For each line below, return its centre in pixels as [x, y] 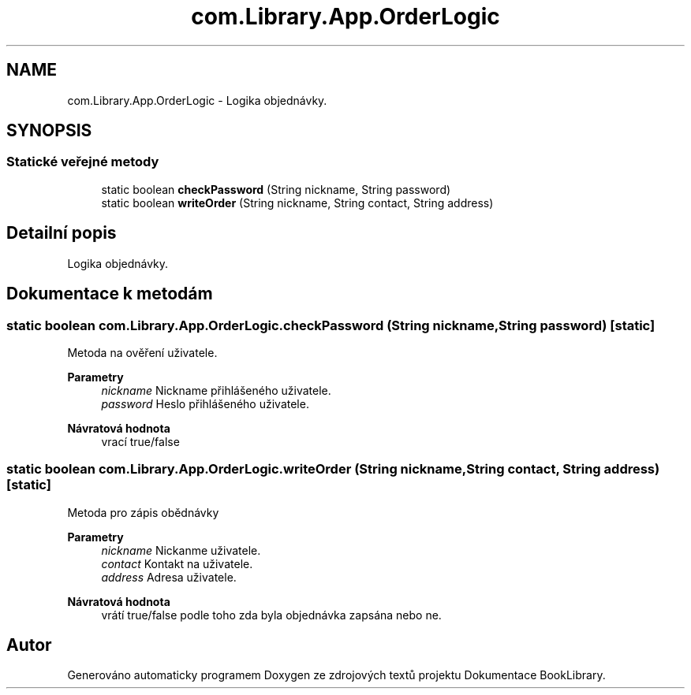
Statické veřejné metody [83, 162]
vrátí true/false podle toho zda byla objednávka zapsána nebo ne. [271, 615]
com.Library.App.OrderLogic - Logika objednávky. [197, 100]
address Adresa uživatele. [169, 577]
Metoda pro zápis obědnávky [143, 512]
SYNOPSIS [49, 131]
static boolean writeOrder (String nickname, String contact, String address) [297, 203]
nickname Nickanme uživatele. [181, 550]
